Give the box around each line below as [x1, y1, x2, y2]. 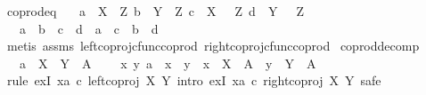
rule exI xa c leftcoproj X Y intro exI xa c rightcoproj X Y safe [6, 71, 381, 90]
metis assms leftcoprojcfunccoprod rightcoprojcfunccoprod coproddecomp [6, 36, 420, 55]
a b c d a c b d [19, 19, 159, 37]
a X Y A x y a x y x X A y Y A [19, 53, 316, 72]
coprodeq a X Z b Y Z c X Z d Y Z [6, 2, 304, 20]
